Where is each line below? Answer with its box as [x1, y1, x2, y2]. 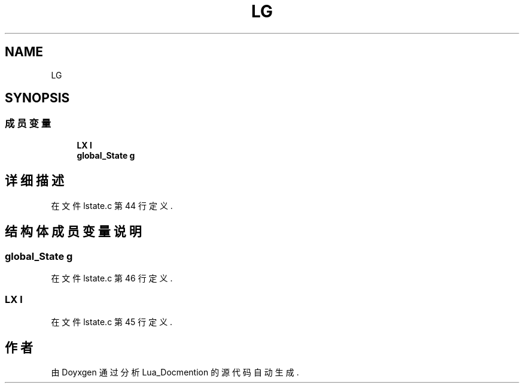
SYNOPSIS [5, 90, 70, 106]
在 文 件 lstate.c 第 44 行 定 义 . [51, 200, 173, 211]
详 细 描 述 [5, 173, 64, 189]
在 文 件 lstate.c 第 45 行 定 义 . [51, 316, 173, 327]
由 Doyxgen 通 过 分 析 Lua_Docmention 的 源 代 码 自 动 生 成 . [51, 367, 299, 378]
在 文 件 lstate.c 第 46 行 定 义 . [51, 272, 173, 283]
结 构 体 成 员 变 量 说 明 [5, 224, 142, 240]
